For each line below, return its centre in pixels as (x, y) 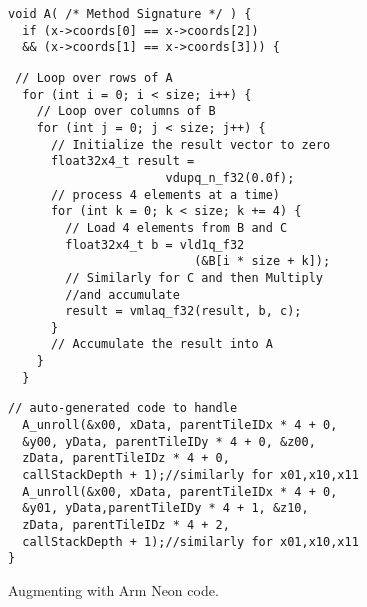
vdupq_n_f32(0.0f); (230, 177)
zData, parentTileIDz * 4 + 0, (126, 458)
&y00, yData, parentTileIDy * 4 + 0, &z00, (169, 441)
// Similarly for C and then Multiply (194, 277)
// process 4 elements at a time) (165, 194)
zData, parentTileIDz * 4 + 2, (126, 525)
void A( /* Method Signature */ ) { (130, 14)
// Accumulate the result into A (161, 344)
